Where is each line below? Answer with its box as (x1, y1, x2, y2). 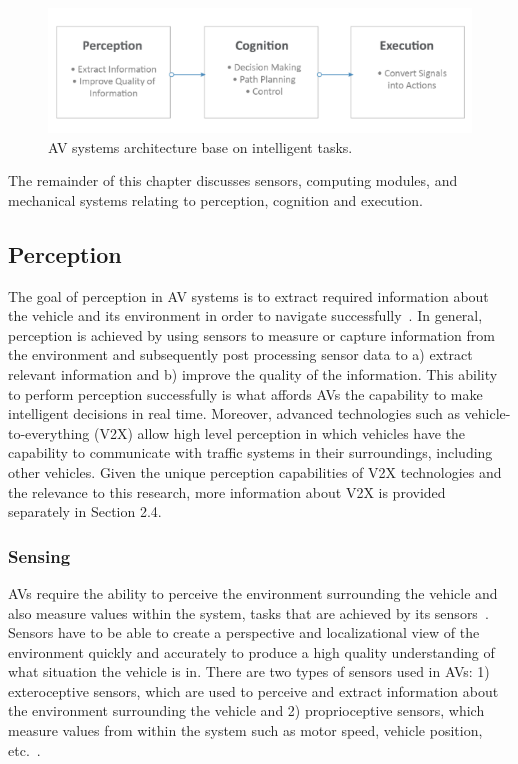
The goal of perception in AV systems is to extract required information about (8, 285, 489, 306)
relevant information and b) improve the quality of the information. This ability (8, 363, 498, 384)
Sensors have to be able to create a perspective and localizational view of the (8, 622, 480, 643)
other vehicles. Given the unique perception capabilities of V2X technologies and (8, 461, 502, 482)
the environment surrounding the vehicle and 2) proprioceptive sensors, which (8, 700, 485, 721)
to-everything (8, 422, 90, 443)
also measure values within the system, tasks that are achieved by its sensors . (8, 602, 489, 623)
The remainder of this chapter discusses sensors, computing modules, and (8, 170, 458, 191)
